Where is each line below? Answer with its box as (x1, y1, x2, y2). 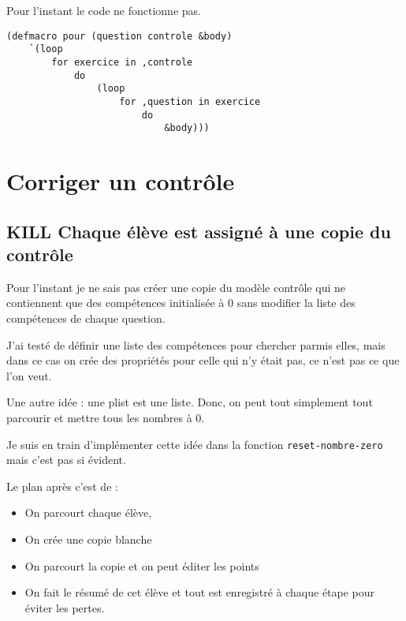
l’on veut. (6, 367, 52, 383)
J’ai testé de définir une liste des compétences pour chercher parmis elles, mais (6, 336, 386, 353)
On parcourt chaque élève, (24, 504, 152, 521)
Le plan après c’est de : (6, 477, 118, 494)
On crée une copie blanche (24, 531, 152, 547)
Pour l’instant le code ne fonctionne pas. (6, 2, 201, 18)
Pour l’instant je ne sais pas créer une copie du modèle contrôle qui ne (6, 279, 345, 295)
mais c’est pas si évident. (6, 451, 126, 468)
